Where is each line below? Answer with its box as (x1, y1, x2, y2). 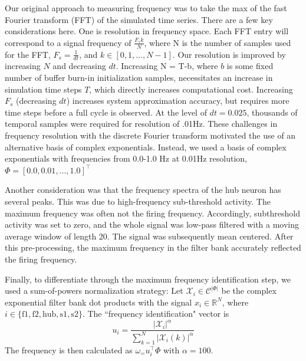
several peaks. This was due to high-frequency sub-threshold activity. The (5, 195, 271, 207)
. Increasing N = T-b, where (116, 60, 218, 72)
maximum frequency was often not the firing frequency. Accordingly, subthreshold (5, 206, 300, 219)
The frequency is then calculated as (5, 343, 133, 356)
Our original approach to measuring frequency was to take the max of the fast (5, 2, 287, 14)
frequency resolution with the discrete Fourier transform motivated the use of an (5, 129, 296, 141)
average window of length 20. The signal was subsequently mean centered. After (5, 229, 294, 242)
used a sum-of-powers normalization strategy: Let (5, 284, 183, 297)
